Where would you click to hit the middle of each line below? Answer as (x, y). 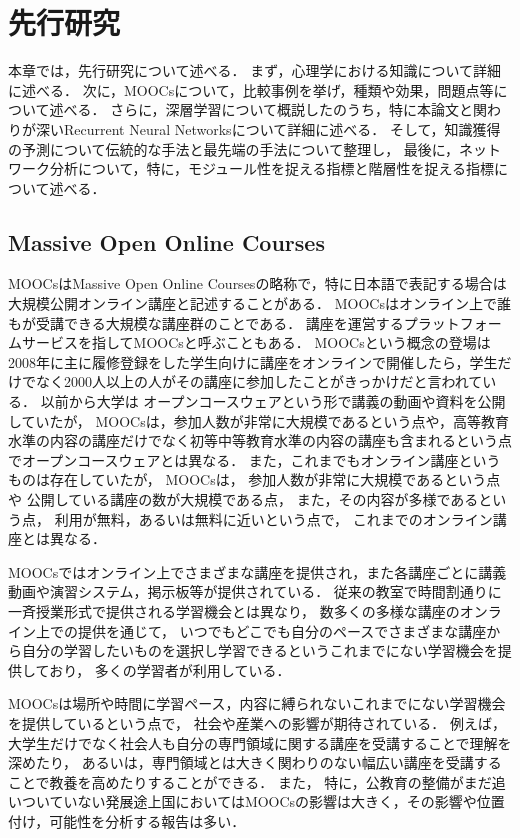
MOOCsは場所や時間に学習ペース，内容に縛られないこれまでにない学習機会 (257, 703)
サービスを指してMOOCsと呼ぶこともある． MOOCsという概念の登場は (256, 342)
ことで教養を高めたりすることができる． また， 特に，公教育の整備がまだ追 (257, 781)
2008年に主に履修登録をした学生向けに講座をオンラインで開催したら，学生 (253, 361)
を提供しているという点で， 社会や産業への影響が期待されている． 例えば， (257, 722)
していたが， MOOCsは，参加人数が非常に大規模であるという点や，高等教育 (258, 420)
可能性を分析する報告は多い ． (147, 820)
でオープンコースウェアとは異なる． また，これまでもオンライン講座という (254, 459)
